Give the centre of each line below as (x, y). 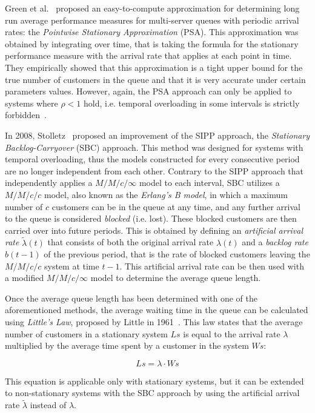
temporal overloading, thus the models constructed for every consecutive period (152, 159)
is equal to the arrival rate (232, 333)
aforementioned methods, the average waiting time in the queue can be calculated (157, 310)
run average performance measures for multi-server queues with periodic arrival (152, 20)
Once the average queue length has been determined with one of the (131, 298)
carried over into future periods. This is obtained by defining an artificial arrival (154, 230)
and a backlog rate (275, 242)
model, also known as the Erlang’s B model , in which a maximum (166, 194)
